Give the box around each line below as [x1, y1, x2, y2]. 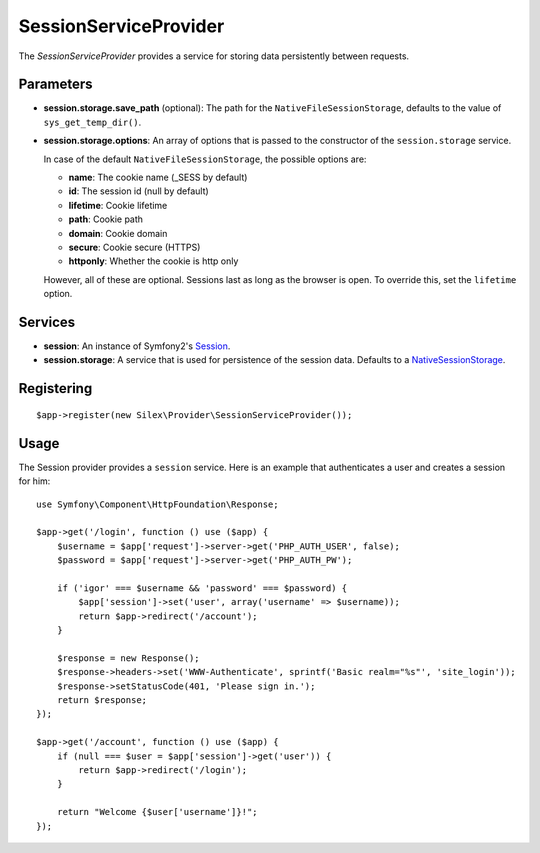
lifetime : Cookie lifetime [68, 199, 168, 211]
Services [18, 313, 76, 330]
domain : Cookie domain [68, 227, 168, 239]
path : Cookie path [68, 213, 144, 225]
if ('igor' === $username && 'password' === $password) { [56, 582, 348, 594]
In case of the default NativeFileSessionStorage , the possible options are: [43, 153, 367, 165]
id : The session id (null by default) [68, 185, 209, 197]
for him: [18, 475, 51, 487]
